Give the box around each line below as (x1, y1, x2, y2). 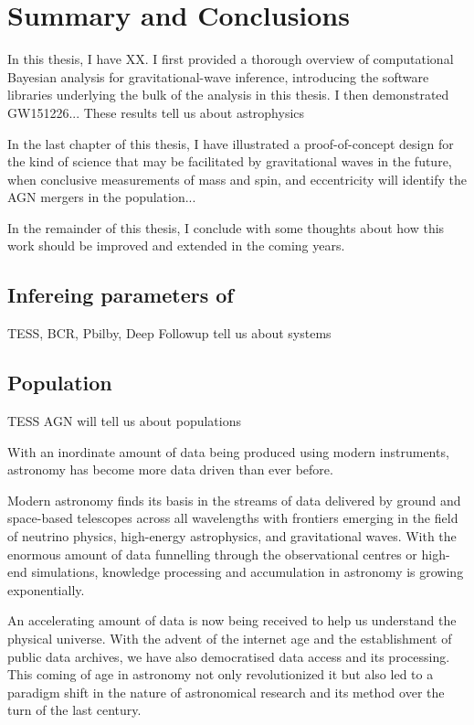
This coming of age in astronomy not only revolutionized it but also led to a (7, 665, 434, 684)
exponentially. (7, 580, 85, 599)
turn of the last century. (7, 700, 142, 720)
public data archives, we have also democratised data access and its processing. (7, 646, 450, 666)
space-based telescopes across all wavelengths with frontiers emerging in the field (7, 508, 458, 528)
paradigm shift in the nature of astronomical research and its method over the (7, 682, 445, 701)
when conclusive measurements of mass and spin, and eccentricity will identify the (7, 169, 467, 188)
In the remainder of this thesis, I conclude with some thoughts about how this (7, 218, 445, 237)
